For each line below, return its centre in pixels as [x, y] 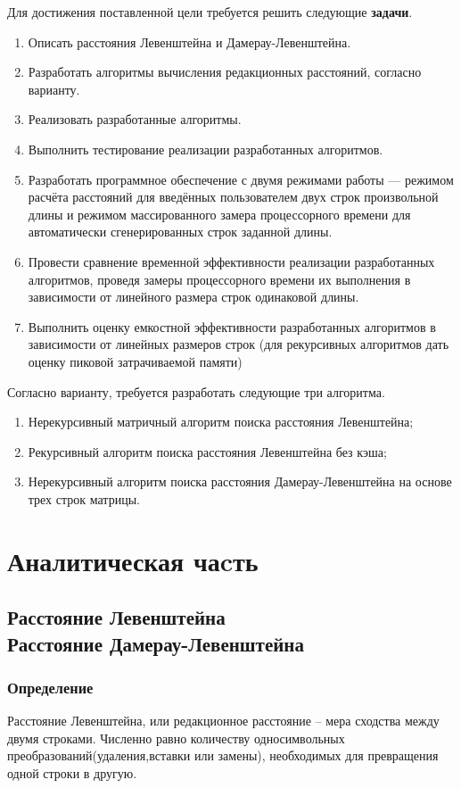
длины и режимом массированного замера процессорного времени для [219, 214]
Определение [50, 687]
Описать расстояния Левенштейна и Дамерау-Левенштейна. [189, 41]
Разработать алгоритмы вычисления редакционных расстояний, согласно [225, 72]
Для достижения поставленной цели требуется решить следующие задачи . [210, 12]
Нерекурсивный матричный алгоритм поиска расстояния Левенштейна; [221, 422]
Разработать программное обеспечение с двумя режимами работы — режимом [241, 179]
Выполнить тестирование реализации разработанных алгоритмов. [206, 149]
